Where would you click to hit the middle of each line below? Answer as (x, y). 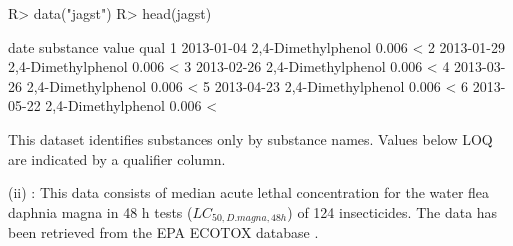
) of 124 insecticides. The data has (392, 211)
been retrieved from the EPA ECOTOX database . (163, 232)
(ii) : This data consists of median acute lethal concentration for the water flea (249, 192)
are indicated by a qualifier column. (117, 158)
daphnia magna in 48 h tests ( (100, 211)
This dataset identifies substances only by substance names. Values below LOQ (250, 138)
